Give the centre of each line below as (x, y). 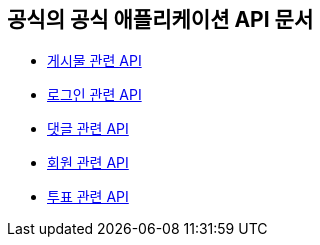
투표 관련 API (88, 197)
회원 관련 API (88, 163)
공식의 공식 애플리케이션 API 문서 (160, 19)
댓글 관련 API (88, 129)
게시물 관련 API (94, 61)
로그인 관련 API (94, 95)
